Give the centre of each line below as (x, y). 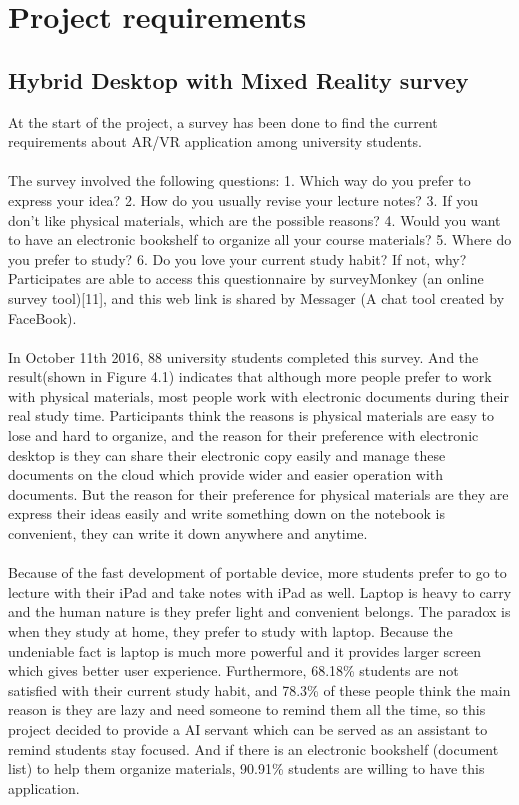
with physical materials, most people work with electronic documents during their (259, 395)
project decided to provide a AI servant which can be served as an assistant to (248, 728)
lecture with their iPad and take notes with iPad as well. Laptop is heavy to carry (260, 591)
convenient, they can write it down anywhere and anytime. (188, 533)
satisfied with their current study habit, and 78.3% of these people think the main (259, 689)
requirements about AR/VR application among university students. (215, 141)
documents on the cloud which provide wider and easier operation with (226, 474)
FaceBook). (42, 317)
